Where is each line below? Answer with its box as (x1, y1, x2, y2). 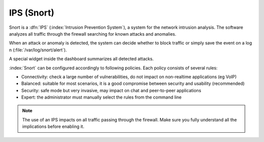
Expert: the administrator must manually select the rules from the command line (21, 94, 182, 100)
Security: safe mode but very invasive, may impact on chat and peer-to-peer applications (21, 87, 201, 93)
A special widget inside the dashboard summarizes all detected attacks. (9, 56, 154, 62)
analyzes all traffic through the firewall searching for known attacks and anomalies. (9, 31, 176, 37)
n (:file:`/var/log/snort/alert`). (9, 47, 67, 53)
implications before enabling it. (22, 123, 85, 129)
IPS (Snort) (9, 7, 55, 18)
